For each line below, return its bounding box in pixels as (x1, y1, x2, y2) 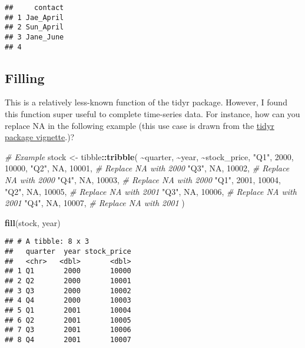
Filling (5, 68, 45, 87)
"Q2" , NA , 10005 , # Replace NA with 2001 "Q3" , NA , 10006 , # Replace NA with (5, 185, 297, 197)
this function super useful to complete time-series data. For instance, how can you (5, 108, 300, 120)
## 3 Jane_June (5, 32, 64, 41)
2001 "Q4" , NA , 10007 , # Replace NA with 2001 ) (5, 197, 185, 209)
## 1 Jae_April (5, 13, 64, 22)
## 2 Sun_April (5, 23, 64, 32)
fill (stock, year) (5, 216, 61, 228)
